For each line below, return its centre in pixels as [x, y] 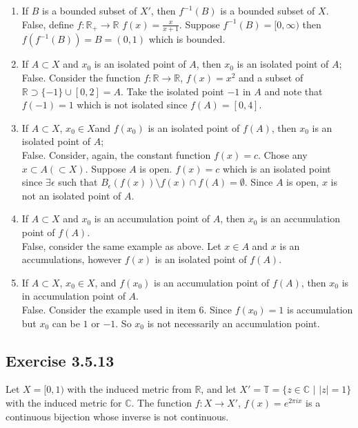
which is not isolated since [132, 105]
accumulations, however [72, 259]
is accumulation [320, 309]
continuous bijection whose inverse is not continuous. [117, 416]
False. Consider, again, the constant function [116, 154]
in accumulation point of [73, 296]
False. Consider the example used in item [109, 309]
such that [78, 182]
